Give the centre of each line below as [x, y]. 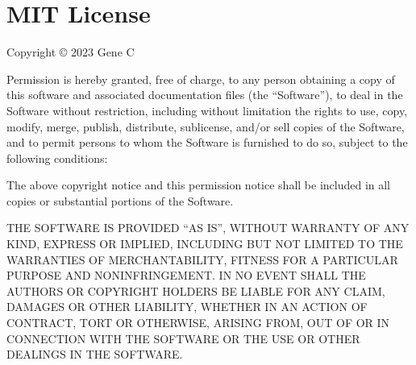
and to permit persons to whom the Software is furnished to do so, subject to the [207, 142]
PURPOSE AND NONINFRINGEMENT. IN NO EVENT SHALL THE [186, 275]
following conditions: [57, 158]
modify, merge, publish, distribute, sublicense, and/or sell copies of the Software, [206, 126]
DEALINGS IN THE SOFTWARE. [95, 354]
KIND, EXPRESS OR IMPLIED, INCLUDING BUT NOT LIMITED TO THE [205, 244]
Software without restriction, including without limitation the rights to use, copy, [207, 110]
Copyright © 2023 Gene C [71, 52]
